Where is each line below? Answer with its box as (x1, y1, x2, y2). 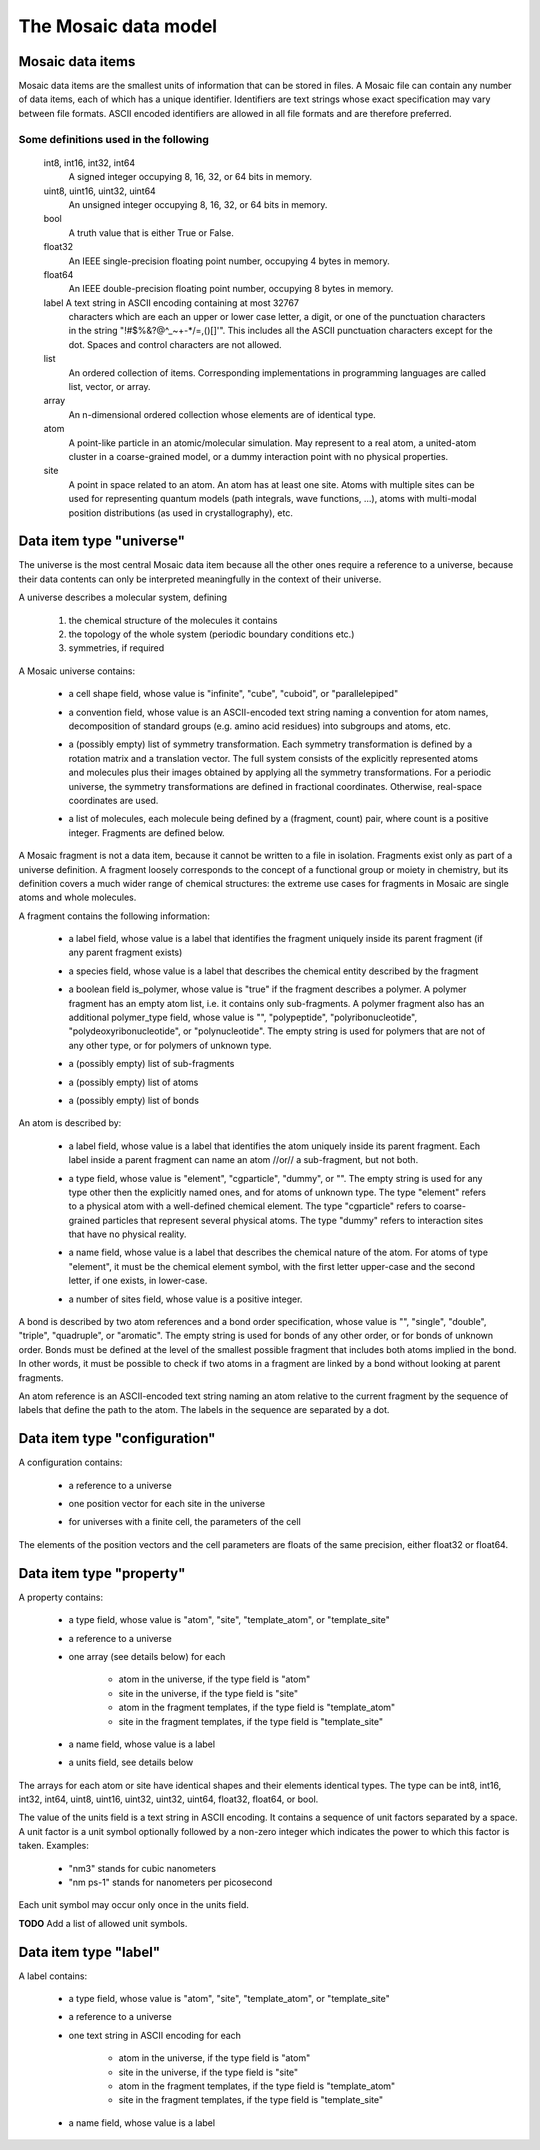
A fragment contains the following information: (18, 910, 210, 922)
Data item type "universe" (18, 533, 185, 550)
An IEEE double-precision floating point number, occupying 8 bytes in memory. (68, 283, 394, 295)
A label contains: (18, 1970, 88, 1982)
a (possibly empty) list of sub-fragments (68, 1058, 235, 1070)
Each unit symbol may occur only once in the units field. (18, 1899, 250, 1911)
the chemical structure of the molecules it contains (68, 614, 278, 626)
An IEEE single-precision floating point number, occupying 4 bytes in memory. (68, 255, 390, 267)
